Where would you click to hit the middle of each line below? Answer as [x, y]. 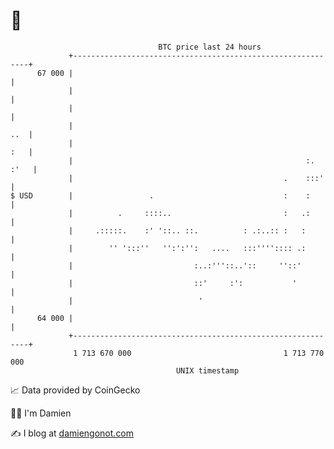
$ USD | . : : [160, 195]
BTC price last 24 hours [210, 47]
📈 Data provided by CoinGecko [75, 390]
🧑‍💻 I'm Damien [41, 413]
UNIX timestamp [207, 370]
